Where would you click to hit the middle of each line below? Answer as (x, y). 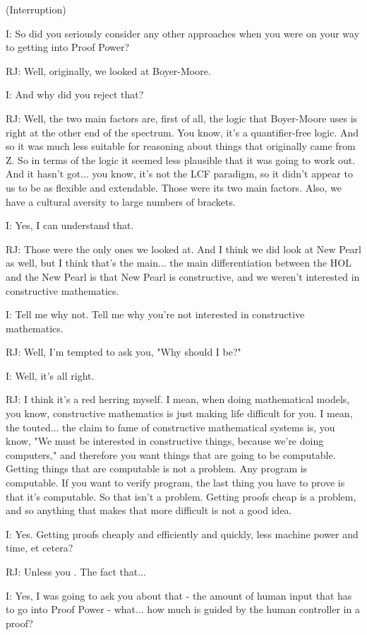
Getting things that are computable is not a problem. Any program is (157, 468)
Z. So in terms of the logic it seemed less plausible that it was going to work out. (181, 159)
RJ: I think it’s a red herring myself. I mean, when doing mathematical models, (178, 399)
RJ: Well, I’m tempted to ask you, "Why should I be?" (124, 352)
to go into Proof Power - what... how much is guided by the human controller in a (183, 609)
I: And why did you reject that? (75, 94)
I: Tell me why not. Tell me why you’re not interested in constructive (155, 314)
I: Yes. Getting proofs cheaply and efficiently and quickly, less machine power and (182, 534)
